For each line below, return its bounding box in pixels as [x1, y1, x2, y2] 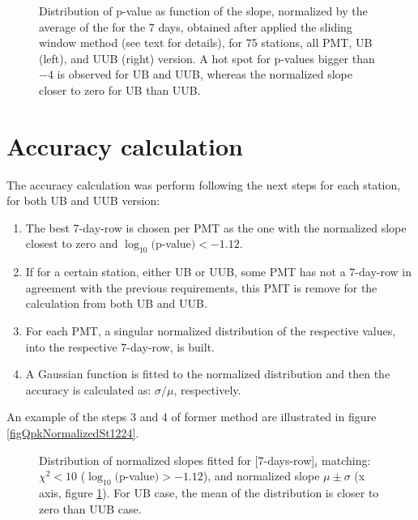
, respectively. [173, 381, 241, 398]
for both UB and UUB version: [6, 192, 160, 209]
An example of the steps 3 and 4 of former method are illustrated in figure [6, 408, 377, 425]
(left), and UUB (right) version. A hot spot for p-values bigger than [39, 49, 375, 66]
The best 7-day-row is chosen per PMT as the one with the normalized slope [25, 219, 407, 236]
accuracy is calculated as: [25, 381, 151, 398]
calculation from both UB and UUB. [25, 295, 207, 312]
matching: [322, 451, 371, 468]
